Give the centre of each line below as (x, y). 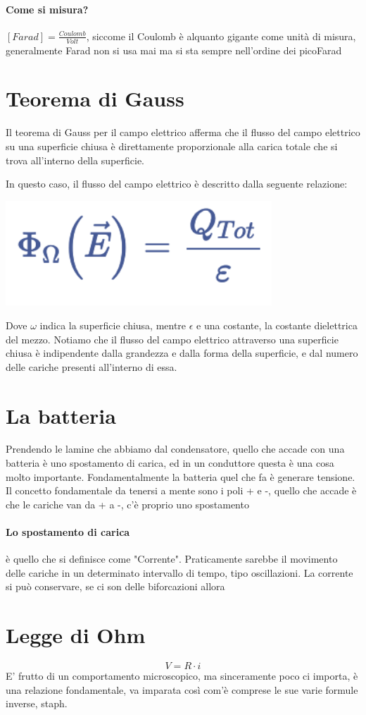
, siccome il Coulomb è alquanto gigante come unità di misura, (221, 36)
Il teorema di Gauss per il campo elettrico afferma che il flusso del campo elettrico (183, 132)
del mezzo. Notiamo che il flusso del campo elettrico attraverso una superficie (172, 339)
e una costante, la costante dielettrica (277, 325)
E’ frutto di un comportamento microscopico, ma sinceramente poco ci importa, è (182, 676)
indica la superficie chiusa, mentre (113, 325)
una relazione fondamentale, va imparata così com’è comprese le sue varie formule (182, 689)
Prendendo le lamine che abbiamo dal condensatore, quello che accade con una (175, 449)
